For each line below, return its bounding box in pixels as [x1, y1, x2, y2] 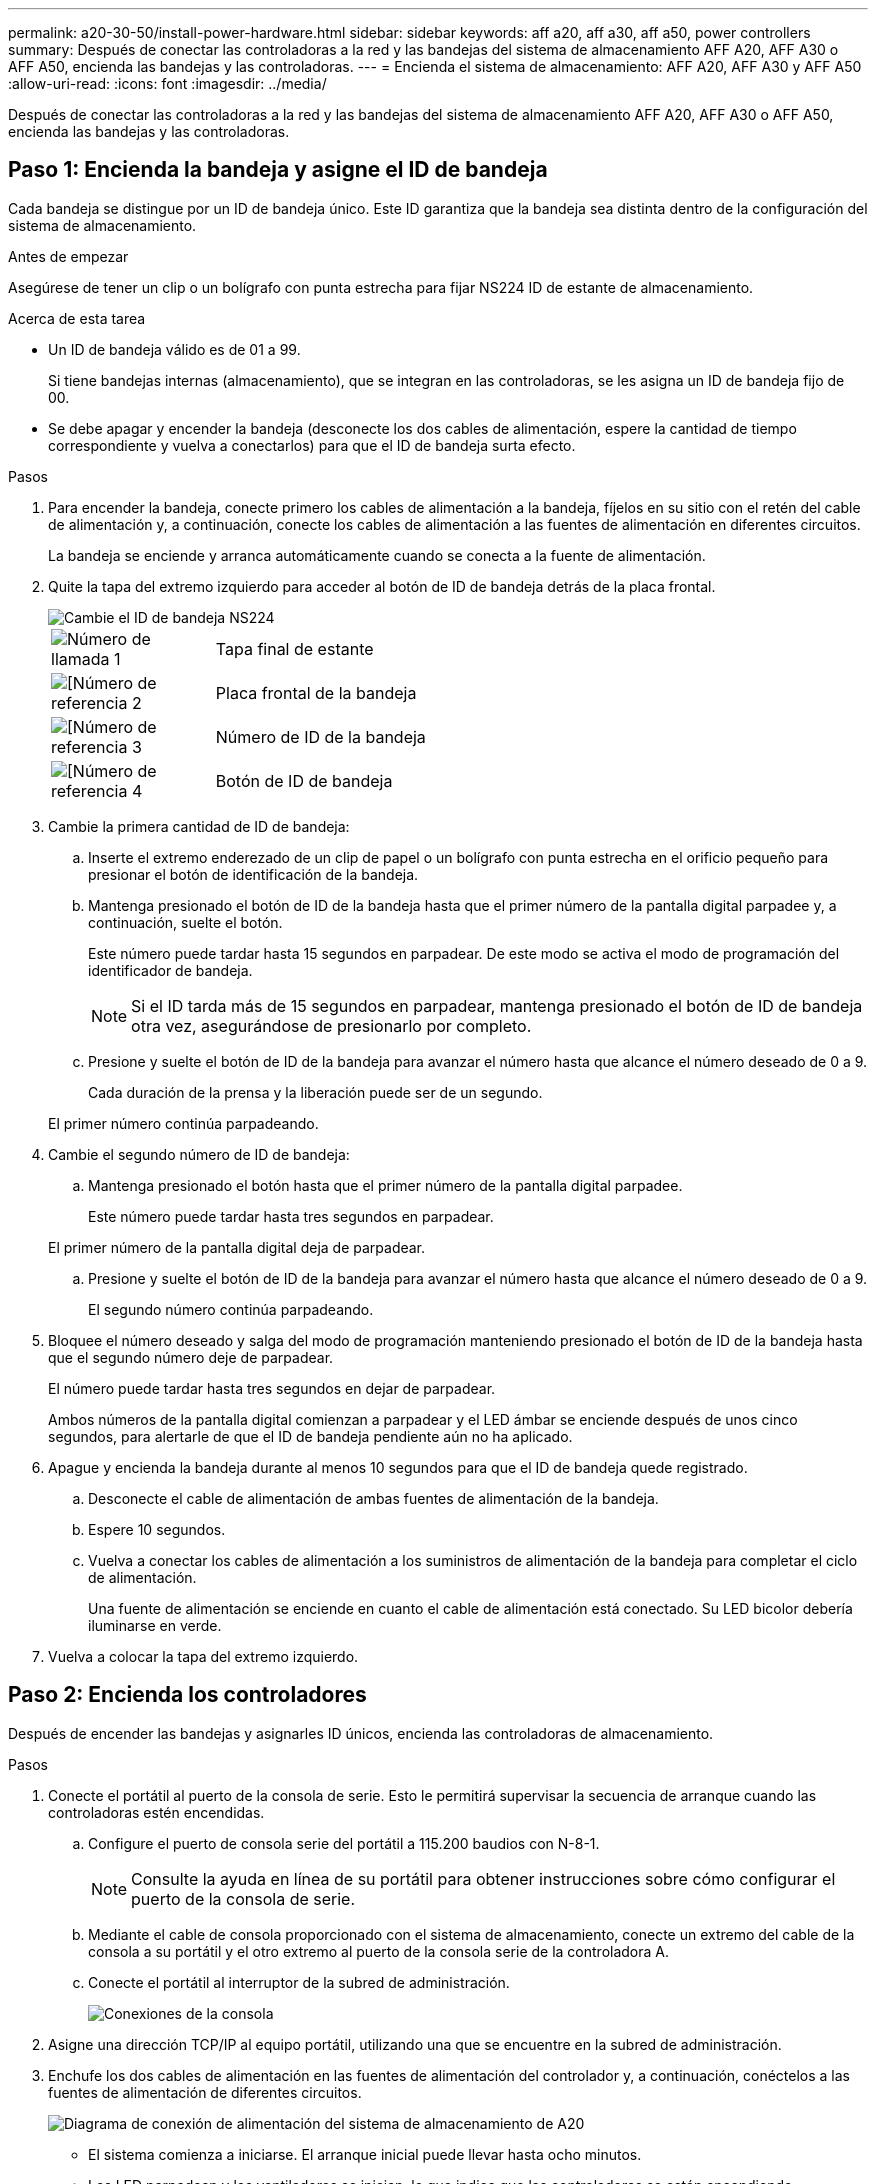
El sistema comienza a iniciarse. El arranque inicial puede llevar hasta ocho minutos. [88, 2145, 642, 2163]
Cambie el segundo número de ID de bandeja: [48, 1145, 350, 1163]
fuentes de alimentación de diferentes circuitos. [48, 2083, 362, 2101]
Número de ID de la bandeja [215, 726, 426, 747]
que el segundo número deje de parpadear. [48, 1348, 334, 1366]
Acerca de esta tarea [8, 309, 146, 327]
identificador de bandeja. [88, 961, 253, 979]
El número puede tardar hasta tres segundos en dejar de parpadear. [48, 1379, 496, 1397]
